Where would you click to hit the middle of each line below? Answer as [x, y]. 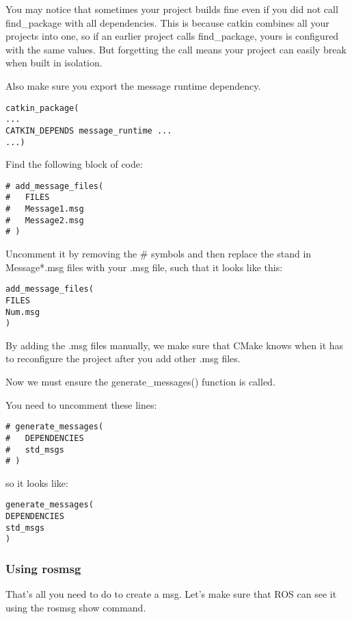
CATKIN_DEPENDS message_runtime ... [89, 130]
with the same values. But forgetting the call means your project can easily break [176, 49]
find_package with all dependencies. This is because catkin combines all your [167, 22]
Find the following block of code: [74, 164]
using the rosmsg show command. [76, 607]
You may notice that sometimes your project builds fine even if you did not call [172, 9]
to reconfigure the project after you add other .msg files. [123, 358]
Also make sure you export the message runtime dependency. [133, 85]
